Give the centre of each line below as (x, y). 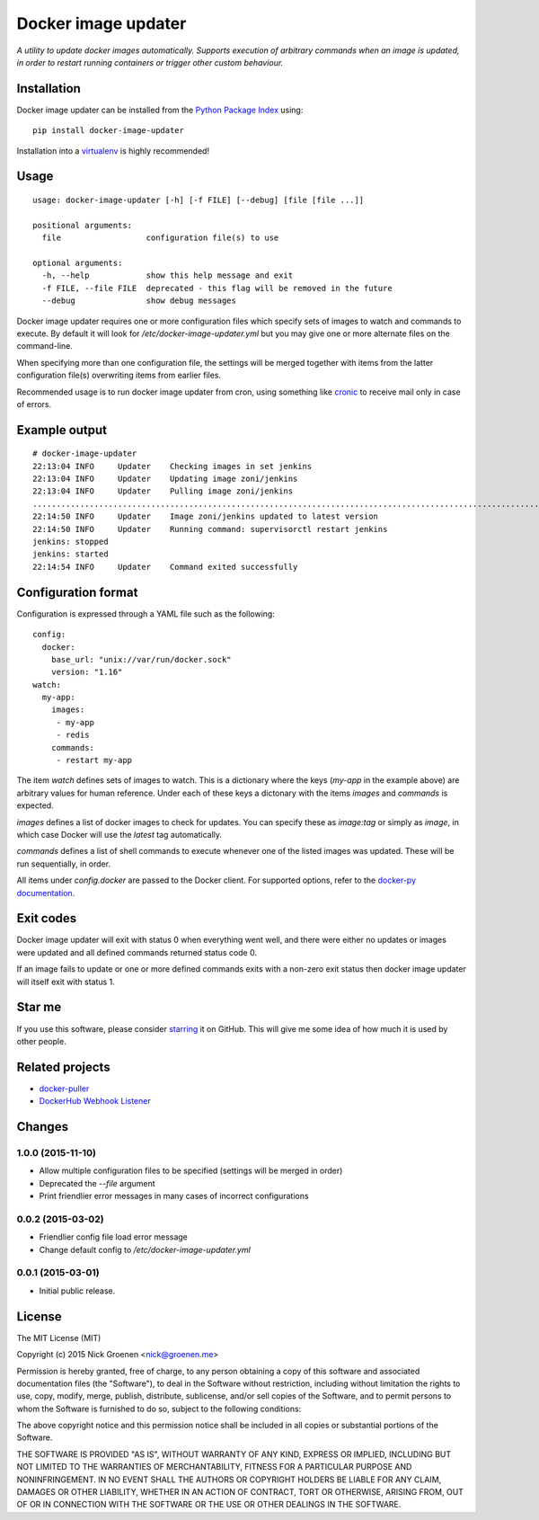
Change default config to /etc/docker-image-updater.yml (145, 1249)
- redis (73, 735)
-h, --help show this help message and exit (168, 276)
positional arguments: (83, 225)
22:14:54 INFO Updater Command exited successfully (165, 567)
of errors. (34, 404)
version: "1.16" (87, 672)
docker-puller (64, 1089)
